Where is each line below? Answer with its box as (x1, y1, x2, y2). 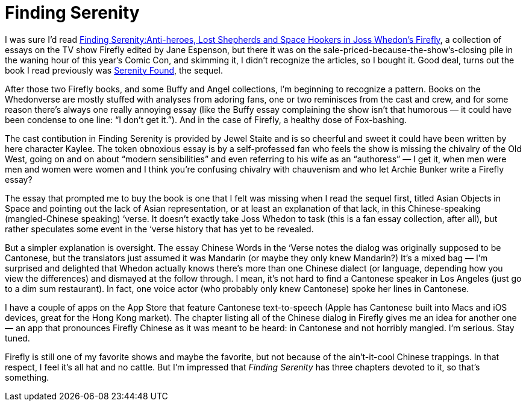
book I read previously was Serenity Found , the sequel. (5, 65, 223, 75)
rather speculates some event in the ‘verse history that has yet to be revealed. (5, 223, 314, 234)
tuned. (5, 332, 30, 343)
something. (5, 372, 49, 382)
